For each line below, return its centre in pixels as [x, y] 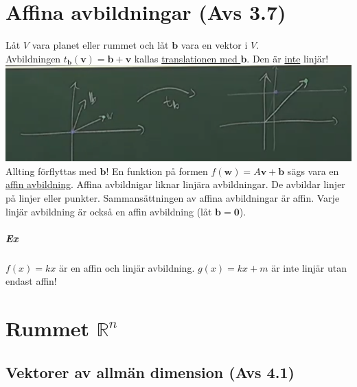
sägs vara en [313, 171]
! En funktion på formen [157, 171]
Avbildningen [33, 58]
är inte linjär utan [309, 267]
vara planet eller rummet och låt [100, 45]
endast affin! [31, 281]
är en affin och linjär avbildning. [127, 267]
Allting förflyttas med [51, 171]
